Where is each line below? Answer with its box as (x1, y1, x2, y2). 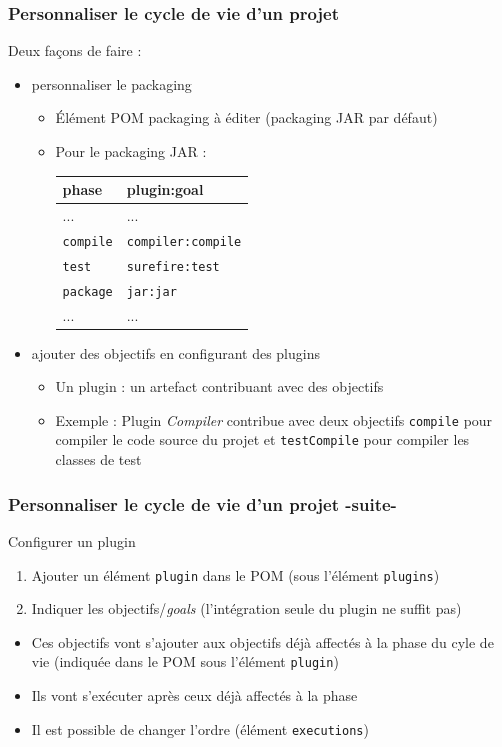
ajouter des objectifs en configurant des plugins (31, 342, 320, 363)
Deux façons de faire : (8, 40, 142, 61)
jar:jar (126, 284, 177, 299)
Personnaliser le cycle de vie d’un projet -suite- (8, 491, 397, 516)
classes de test (55, 449, 142, 470)
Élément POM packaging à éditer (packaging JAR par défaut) (55, 107, 438, 128)
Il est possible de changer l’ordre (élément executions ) (31, 718, 369, 739)
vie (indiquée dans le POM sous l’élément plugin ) (31, 651, 339, 672)
